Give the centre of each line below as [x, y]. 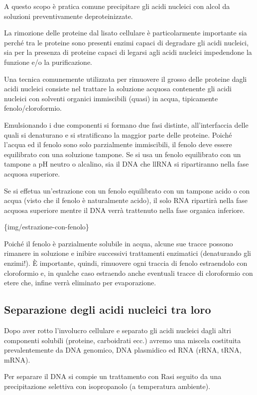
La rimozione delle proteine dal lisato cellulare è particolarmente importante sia [126, 33]
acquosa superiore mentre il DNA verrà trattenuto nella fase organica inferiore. [125, 210]
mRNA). [17, 359]
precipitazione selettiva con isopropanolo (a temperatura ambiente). [107, 386]
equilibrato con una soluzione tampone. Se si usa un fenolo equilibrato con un [123, 154]
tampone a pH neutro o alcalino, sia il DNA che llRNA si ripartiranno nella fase [127, 164]
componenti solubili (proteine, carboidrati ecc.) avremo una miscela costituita [123, 340]
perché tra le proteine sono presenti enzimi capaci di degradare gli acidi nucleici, [127, 42]
